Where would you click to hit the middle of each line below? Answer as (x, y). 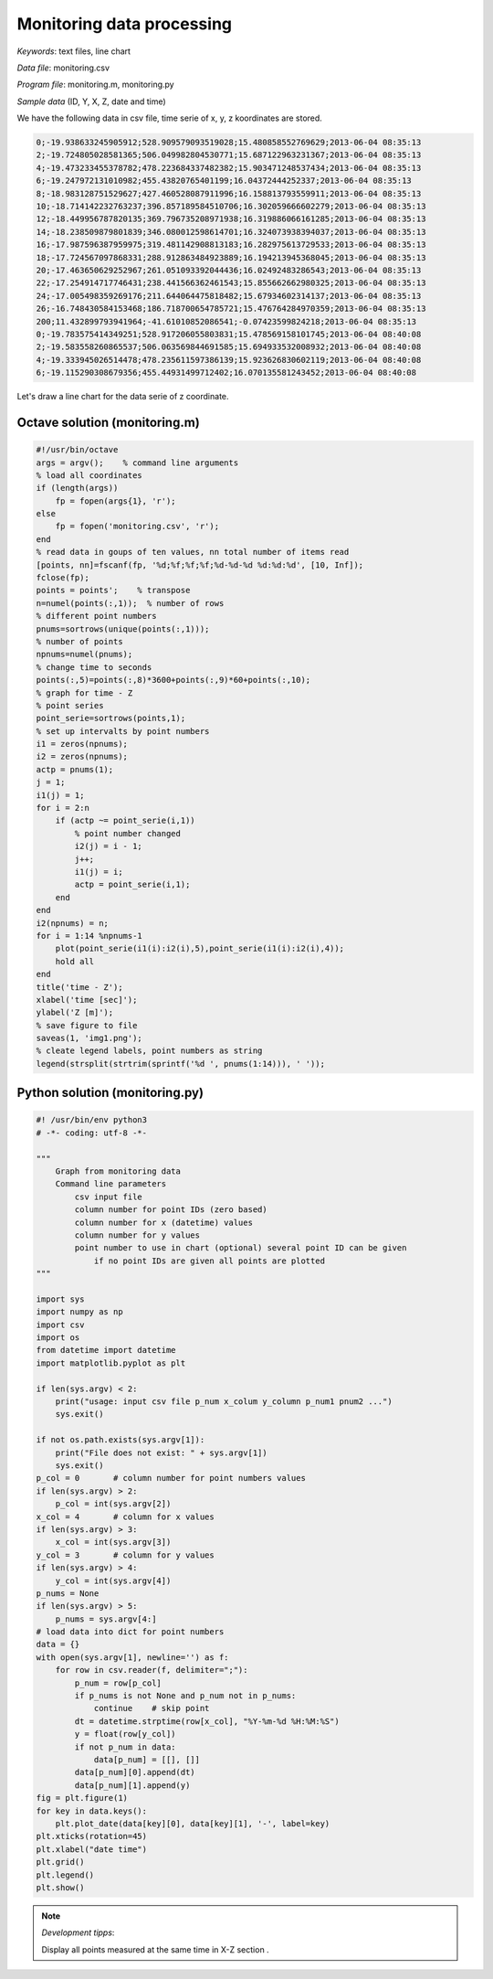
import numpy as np (79, 1312)
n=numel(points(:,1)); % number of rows (130, 603)
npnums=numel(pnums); (84, 654)
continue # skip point (152, 1708)
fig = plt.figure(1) (82, 1798)
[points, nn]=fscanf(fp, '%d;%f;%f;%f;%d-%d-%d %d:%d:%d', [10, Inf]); (200, 565)
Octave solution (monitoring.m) (108, 422)
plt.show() (60, 1887)
